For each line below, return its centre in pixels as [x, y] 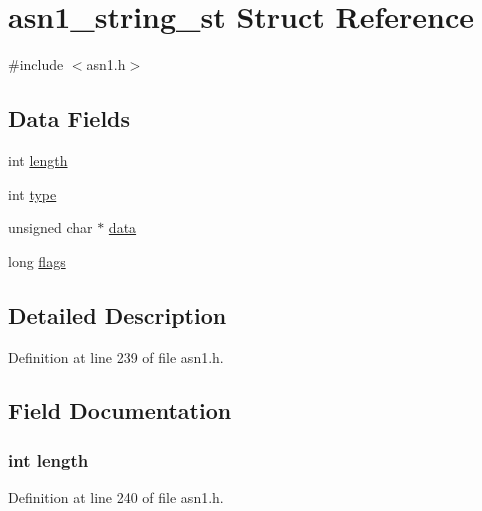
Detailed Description [117, 314]
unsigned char [50, 227]
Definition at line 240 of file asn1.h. [116, 497]
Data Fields [69, 118]
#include [36, 64]
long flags [37, 260]
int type [32, 193]
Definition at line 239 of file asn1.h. [116, 356]
